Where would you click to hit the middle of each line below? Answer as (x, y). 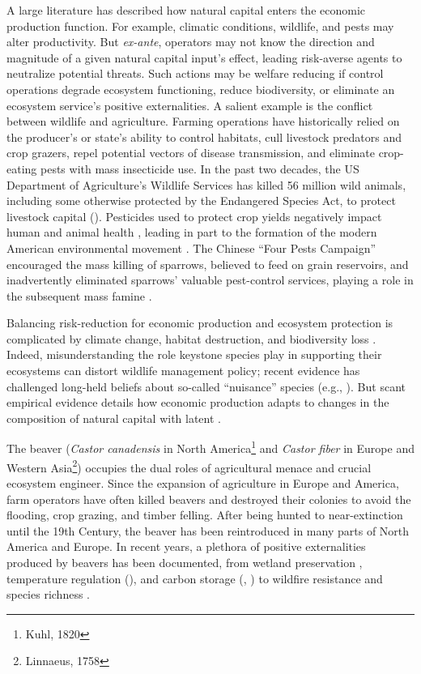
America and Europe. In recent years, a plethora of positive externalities (186, 546)
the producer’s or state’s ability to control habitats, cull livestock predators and (204, 137)
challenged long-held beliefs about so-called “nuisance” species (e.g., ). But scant (206, 386)
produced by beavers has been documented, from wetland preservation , (185, 562)
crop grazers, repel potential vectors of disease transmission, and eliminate (191, 153)
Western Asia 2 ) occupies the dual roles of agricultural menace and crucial (189, 466)
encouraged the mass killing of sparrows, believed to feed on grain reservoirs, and (208, 264)
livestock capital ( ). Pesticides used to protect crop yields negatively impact (194, 216)
